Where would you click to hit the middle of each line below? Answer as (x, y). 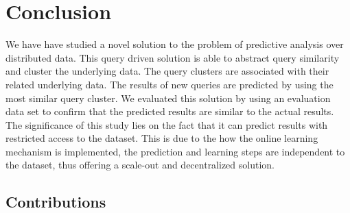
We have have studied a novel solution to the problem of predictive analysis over (175, 44)
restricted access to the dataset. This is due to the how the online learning (162, 138)
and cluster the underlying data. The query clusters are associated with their (167, 71)
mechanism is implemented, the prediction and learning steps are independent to (175, 151)
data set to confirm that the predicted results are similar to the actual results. (170, 111)
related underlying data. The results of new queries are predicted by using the (170, 84)
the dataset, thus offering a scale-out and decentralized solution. (140, 165)
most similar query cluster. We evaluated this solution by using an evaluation (168, 98)
